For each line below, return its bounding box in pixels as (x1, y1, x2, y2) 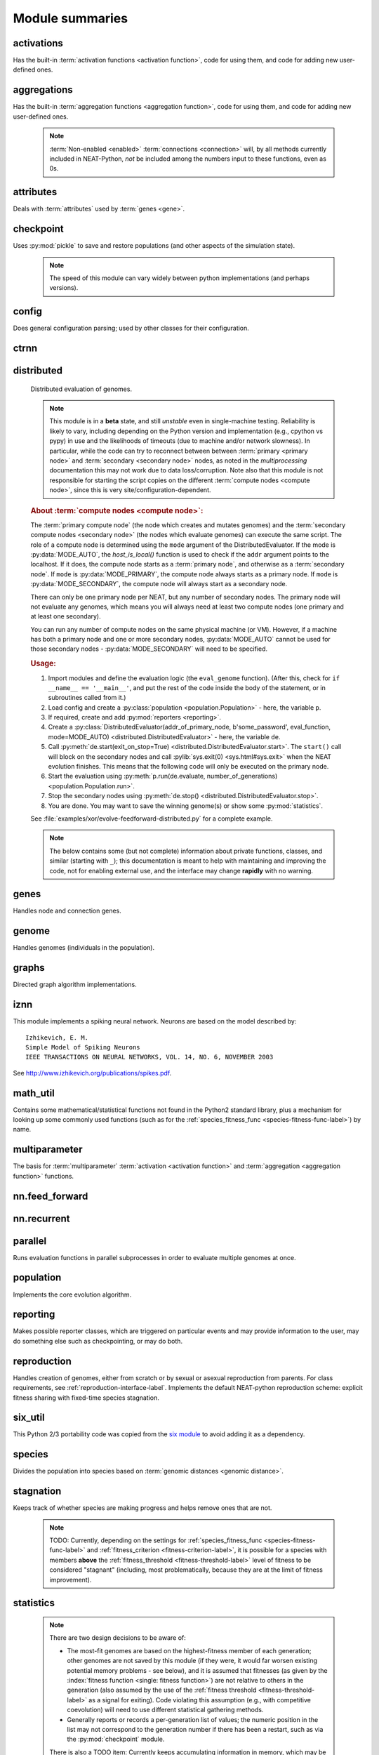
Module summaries (13, 11, 128, 26)
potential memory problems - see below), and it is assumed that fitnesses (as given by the (67, 1666, 328, 1674)
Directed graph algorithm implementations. (13, 980, 137, 989)
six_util (13, 1412, 45, 1424)
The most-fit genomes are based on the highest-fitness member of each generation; (67, 1646, 312, 1655)
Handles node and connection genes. (13, 906, 122, 915)
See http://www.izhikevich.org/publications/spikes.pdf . (13, 1068, 172, 1077)
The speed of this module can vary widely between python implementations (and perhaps (49, 274, 310, 282)
